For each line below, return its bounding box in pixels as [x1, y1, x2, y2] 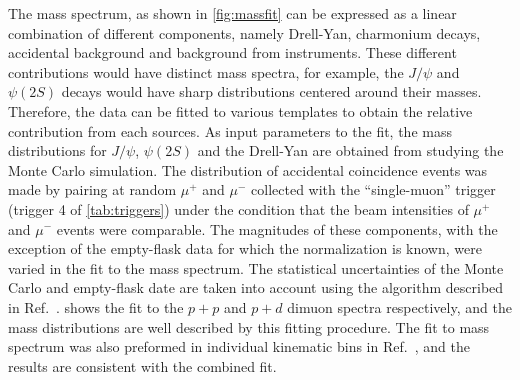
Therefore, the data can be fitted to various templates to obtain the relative [8, 100, 473, 121]
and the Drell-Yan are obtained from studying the [197, 140, 504, 161]
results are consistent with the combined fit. [8, 355, 277, 376]
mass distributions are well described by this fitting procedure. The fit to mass [8, 316, 490, 337]
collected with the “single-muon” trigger [251, 179, 496, 200]
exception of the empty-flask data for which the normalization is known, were [8, 238, 482, 259]
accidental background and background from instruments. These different [8, 42, 457, 63]
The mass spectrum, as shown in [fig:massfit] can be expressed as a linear [8, 3, 457, 23]
